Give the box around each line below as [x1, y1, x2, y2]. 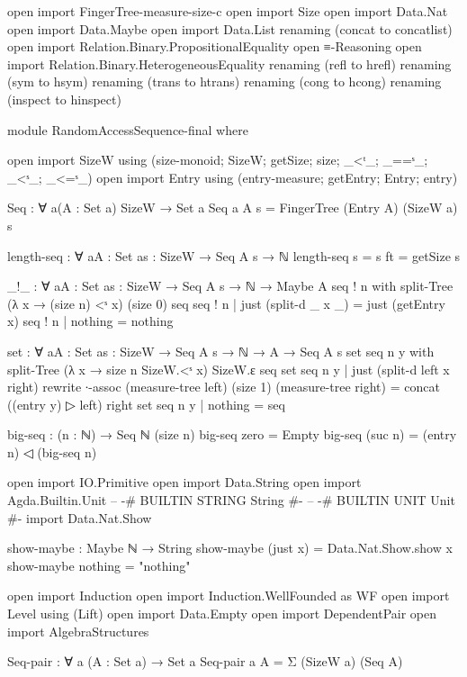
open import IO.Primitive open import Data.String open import [7, 473, 362, 492]
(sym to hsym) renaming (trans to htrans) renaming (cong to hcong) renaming [7, 72, 442, 91]
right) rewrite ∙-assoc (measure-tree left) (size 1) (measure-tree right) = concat [7, 377, 440, 396]
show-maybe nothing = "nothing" [7, 555, 191, 574]
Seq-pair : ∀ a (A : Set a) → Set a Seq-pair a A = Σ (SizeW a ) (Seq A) [7, 652, 403, 671]
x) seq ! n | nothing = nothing [7, 311, 174, 330]
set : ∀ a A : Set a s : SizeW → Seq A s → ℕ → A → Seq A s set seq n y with [7, 341, 435, 360]
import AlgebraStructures [7, 621, 149, 640]
